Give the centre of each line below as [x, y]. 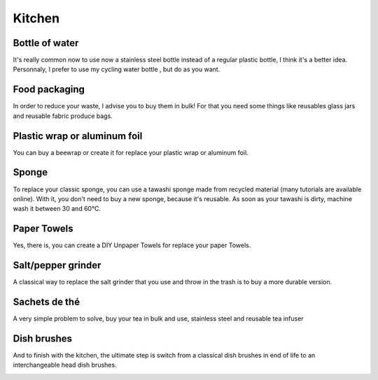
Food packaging [49, 90]
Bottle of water [46, 43]
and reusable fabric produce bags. [63, 116]
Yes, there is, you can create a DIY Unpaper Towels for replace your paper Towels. [132, 245]
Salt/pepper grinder [57, 265]
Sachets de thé [47, 301]
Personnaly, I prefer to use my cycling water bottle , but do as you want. [117, 69]
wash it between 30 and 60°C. [57, 209]
